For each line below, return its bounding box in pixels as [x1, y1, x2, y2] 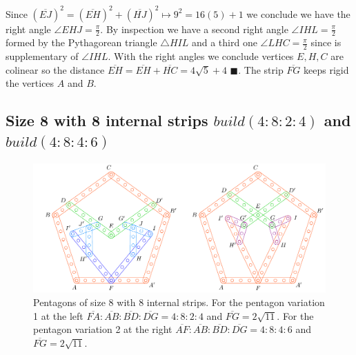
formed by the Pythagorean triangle [6, 35, 157, 50]
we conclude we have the [246, 6, 350, 21]
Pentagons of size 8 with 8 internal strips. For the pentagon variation [33, 294, 325, 309]
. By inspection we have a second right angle [100, 21, 288, 36]
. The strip [238, 62, 284, 77]
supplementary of [6, 49, 79, 63]
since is [310, 35, 342, 50]
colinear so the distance [6, 62, 105, 77]
